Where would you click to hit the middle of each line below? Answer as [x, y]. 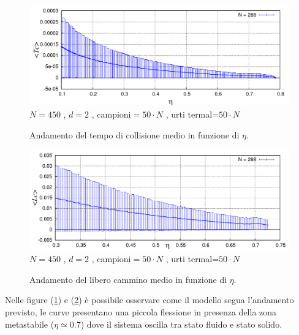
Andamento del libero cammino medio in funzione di [128, 279]
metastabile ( [30, 324]
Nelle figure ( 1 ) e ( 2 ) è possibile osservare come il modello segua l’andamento [149, 300]
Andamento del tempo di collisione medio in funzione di [134, 134]
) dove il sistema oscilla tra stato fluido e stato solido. [181, 324]
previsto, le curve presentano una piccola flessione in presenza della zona [141, 311]
